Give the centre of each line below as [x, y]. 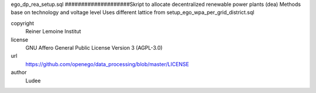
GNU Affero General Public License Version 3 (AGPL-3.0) [94, 47]
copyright [23, 23]
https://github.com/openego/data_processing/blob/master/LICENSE [107, 64]
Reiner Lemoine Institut [53, 32]
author [19, 73]
